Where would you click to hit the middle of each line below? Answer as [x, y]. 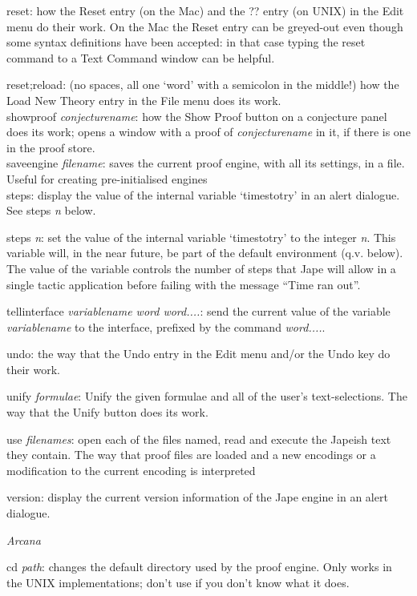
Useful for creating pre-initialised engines [107, 178]
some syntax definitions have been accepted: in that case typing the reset [186, 42]
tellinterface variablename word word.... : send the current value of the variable [198, 311]
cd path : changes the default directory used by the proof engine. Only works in [199, 567]
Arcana [24, 540]
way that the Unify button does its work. [107, 412]
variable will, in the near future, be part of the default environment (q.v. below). [205, 253]
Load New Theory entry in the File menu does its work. [144, 100]
